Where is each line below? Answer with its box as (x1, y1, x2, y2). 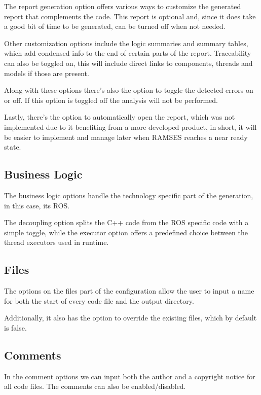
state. (4, 141, 21, 152)
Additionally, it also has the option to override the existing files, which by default (4, 312, 257, 323)
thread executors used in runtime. (4, 237, 109, 247)
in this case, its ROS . (4, 200, 70, 210)
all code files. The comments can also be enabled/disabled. (4, 381, 186, 391)
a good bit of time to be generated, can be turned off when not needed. (4, 21, 226, 31)
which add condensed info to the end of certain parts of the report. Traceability (4, 48, 251, 58)
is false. (4, 322, 27, 333)
